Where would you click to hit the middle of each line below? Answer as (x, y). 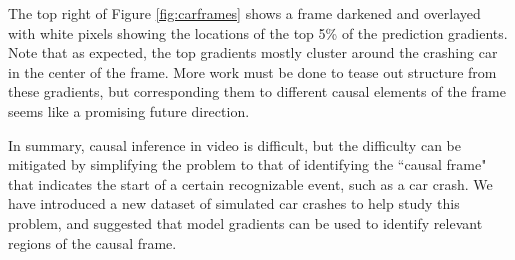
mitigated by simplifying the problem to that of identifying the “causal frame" (247, 164)
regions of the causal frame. (92, 242)
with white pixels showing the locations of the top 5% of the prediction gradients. (258, 32)
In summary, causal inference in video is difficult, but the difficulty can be (234, 144)
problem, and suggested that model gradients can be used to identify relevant (245, 222)
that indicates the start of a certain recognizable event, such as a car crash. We (250, 183)
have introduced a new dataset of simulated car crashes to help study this (234, 203)
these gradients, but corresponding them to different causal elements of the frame (257, 91)
